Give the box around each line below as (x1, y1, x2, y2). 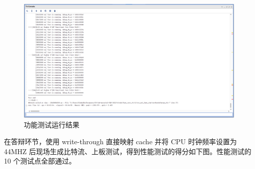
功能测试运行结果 (24, 119, 79, 130)
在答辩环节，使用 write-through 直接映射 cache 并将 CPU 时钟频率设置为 (4, 136, 237, 146)
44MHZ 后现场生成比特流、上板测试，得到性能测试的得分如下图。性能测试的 (4, 146, 252, 156)
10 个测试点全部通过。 (4, 156, 76, 166)
